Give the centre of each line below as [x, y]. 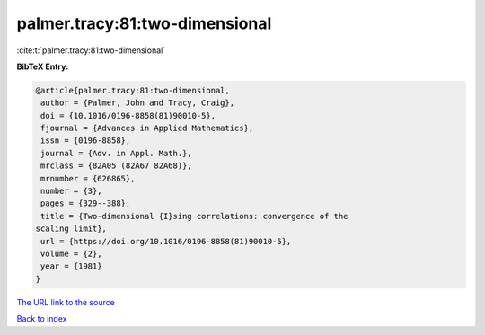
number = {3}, [71, 191]
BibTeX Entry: [43, 66]
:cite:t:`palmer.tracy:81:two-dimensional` [91, 50]
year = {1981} [71, 266]
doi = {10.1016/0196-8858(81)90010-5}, [128, 115]
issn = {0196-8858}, [86, 141]
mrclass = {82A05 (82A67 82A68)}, [116, 166]
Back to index [42, 319]
